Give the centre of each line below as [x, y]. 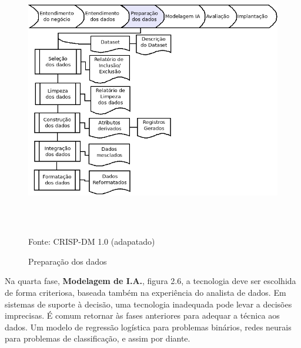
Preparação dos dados [68, 261]
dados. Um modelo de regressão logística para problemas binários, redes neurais [148, 327]
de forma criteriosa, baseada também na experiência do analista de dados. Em [146, 292]
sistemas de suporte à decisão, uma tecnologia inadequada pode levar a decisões [148, 304]
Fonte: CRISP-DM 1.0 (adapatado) [92, 241]
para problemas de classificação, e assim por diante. [98, 338]
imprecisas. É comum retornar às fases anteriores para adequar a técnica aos [142, 315]
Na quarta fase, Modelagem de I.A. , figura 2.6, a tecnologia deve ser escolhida [150, 281]
